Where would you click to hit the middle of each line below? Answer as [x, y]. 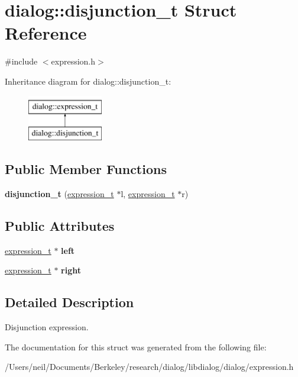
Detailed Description [69, 302]
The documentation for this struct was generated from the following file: [136, 347]
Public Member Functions [86, 169]
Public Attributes [60, 225]
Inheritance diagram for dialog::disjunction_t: [88, 81]
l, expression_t [148, 193]
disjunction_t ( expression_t [59, 193]
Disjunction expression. [47, 327]
